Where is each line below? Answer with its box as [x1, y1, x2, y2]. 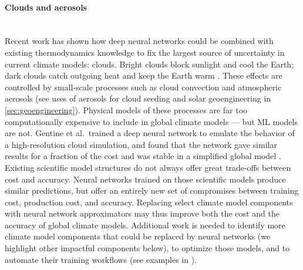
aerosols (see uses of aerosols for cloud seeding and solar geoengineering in [5, 92, 271, 104]
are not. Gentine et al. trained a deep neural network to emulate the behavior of [5, 127, 295, 139]
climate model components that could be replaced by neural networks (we [5, 230, 271, 242]
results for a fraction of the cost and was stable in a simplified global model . [5, 150, 281, 162]
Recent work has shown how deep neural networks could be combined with [5, 35, 274, 47]
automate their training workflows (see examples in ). [5, 253, 197, 265]
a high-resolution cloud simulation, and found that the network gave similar [5, 138, 277, 150]
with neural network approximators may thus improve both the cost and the [5, 207, 280, 220]
